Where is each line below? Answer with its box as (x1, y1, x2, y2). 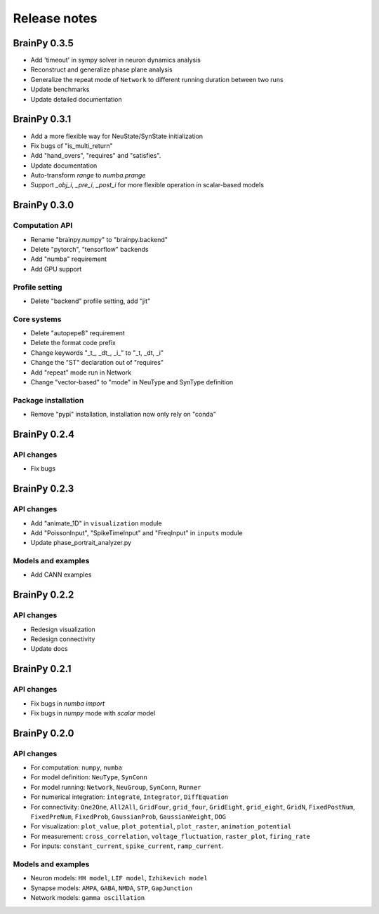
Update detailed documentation (30, 95, 122, 103)
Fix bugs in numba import (30, 699, 105, 708)
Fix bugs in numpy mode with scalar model (30, 708, 156, 717)
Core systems (13, 314, 62, 324)
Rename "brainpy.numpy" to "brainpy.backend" (30, 235, 168, 243)
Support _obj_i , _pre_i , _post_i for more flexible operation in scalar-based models (30, 181, 265, 189)
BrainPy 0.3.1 (13, 113, 72, 126)
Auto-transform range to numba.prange (30, 171, 146, 180)
